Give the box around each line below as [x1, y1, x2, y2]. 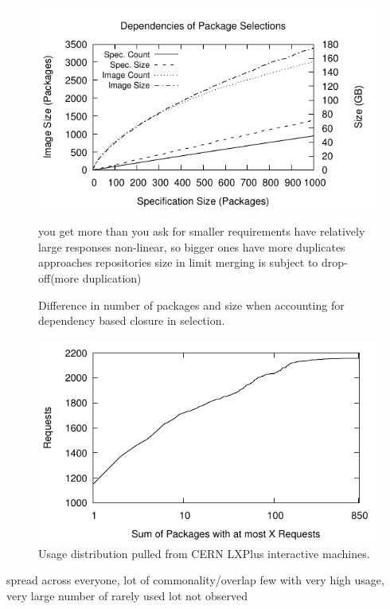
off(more [38, 269, 79, 286]
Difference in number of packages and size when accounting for [38, 296, 345, 313]
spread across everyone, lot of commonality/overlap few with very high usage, [6, 572, 384, 588]
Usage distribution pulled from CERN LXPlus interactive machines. [38, 545, 370, 561]
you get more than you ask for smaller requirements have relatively [38, 223, 365, 240]
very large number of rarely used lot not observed [6, 588, 248, 604]
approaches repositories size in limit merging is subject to [38, 254, 318, 271]
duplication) [82, 269, 142, 286]
